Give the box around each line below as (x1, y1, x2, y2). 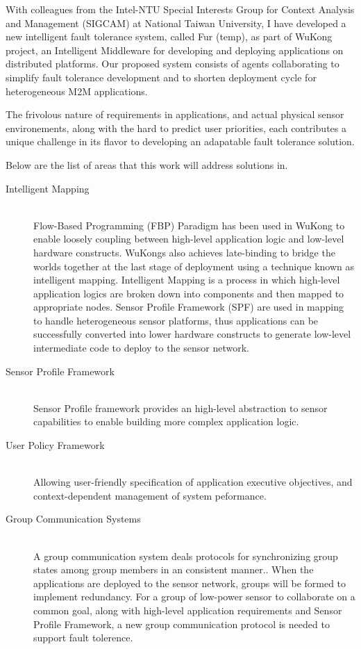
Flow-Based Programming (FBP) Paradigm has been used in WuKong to (33, 217, 345, 232)
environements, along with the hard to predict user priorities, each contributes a (6, 120, 346, 135)
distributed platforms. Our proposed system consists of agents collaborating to (6, 56, 339, 71)
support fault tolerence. (33, 630, 133, 645)
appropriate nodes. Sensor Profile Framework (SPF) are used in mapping (33, 299, 344, 314)
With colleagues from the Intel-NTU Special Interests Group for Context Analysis (6, 2, 355, 16)
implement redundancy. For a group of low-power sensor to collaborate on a (33, 589, 355, 604)
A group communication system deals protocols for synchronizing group (33, 548, 338, 563)
